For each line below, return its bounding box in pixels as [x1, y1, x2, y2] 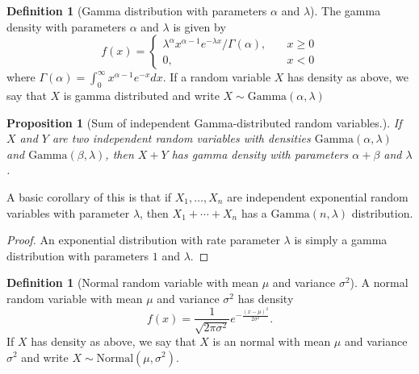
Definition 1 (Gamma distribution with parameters [6, 2, 267, 19]
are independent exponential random [227, 188, 409, 205]
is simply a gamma [294, 231, 388, 248]
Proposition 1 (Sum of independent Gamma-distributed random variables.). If [6, 114, 402, 131]
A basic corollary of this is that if [6, 188, 172, 205]
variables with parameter [6, 204, 130, 221]
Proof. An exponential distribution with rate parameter [6, 231, 280, 248]
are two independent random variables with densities [52, 130, 311, 147]
